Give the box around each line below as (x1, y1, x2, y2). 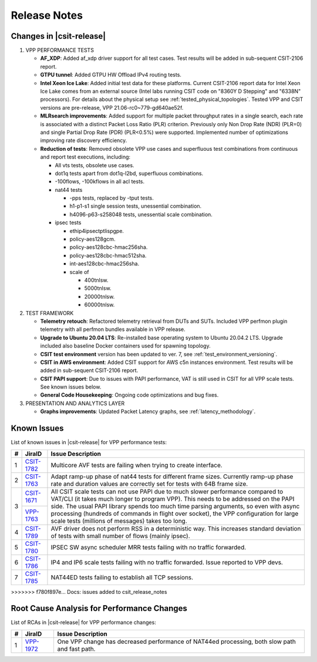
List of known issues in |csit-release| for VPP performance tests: (11, 439, 167, 446)
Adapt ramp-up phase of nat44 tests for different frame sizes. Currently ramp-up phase (50, 472, 294, 481)
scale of (69, 268, 89, 275)
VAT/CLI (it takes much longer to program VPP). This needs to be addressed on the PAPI (50, 495, 295, 503)
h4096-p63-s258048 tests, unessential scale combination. (69, 211, 213, 218)
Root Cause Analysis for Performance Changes (11, 603, 188, 613)
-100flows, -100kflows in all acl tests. (55, 178, 145, 185)
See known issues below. (40, 383, 102, 390)
